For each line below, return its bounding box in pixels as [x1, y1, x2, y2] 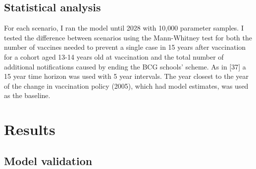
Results [4, 119, 55, 139]
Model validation [4, 153, 93, 168]
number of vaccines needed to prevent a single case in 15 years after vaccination [4, 42, 246, 52]
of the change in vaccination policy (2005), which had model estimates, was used [4, 80, 249, 91]
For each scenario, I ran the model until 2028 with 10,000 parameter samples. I [4, 23, 244, 33]
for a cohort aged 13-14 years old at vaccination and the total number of [4, 51, 224, 62]
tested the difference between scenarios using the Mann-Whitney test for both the [4, 32, 252, 42]
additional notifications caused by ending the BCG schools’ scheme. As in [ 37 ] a [4, 61, 246, 71]
